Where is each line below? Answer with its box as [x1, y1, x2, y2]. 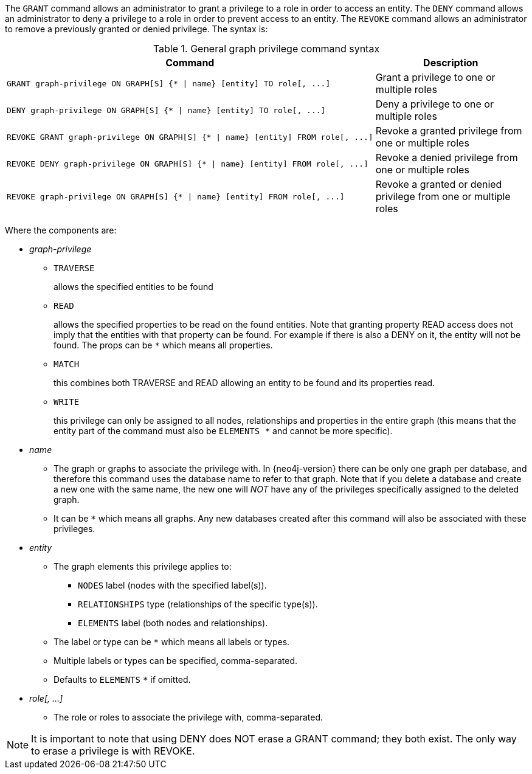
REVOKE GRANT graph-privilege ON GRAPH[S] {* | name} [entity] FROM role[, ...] [7, 132, 373, 142]
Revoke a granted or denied [375, 178, 502, 190]
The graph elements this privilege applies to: [54, 561, 232, 572]
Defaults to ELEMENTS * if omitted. [54, 674, 191, 685]
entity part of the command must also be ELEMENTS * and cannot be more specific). [54, 426, 393, 436]
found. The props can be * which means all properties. [54, 340, 273, 350]
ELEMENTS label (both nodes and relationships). [78, 618, 268, 628]
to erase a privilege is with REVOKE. [31, 745, 195, 757]
